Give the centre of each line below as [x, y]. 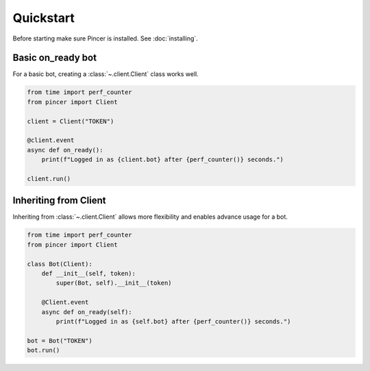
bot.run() [44, 350]
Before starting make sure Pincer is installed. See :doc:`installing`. [105, 38]
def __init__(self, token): [89, 273]
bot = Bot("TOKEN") [60, 340]
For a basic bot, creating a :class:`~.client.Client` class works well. [106, 74]
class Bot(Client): [60, 264]
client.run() [49, 179]
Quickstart [44, 18]
